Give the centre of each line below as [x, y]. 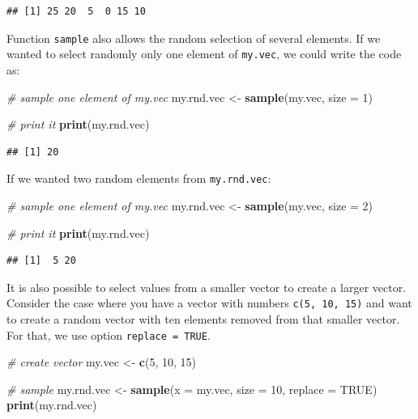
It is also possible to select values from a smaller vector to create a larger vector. [207, 287]
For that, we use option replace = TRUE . [109, 334]
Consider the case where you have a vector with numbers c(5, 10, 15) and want [209, 303]
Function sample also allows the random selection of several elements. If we [194, 38]
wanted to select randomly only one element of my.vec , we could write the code [204, 54]
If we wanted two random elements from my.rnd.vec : [139, 178]
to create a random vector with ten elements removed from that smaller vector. [203, 318]
